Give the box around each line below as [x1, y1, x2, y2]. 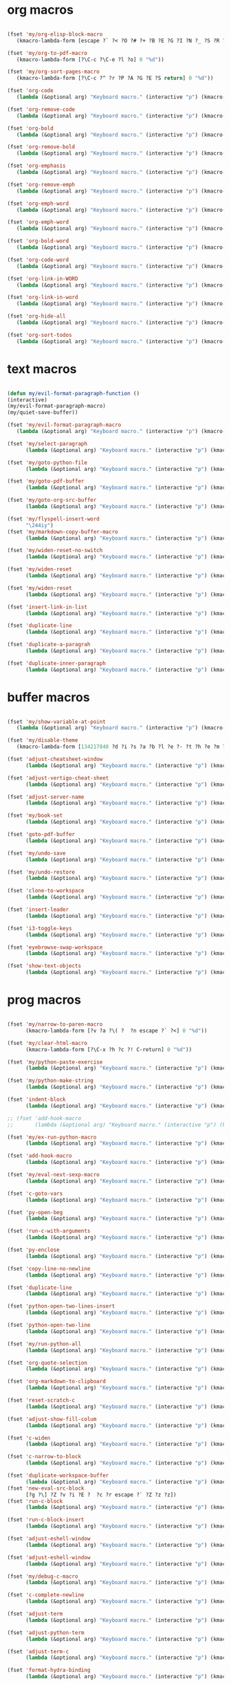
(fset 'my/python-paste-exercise [7, 1058, 103, 1066]
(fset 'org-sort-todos [7, 331, 72, 338]
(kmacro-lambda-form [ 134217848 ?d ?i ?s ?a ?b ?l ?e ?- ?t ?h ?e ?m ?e [16, 743, 229, 751]
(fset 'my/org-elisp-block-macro [7, 30, 103, 38]
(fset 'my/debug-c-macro [7, 1573, 78, 1580]
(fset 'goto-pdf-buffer [7, 831, 76, 838]
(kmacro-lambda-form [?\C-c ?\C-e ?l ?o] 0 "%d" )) [16, 56, 165, 63]
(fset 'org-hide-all [7, 313, 67, 320]
